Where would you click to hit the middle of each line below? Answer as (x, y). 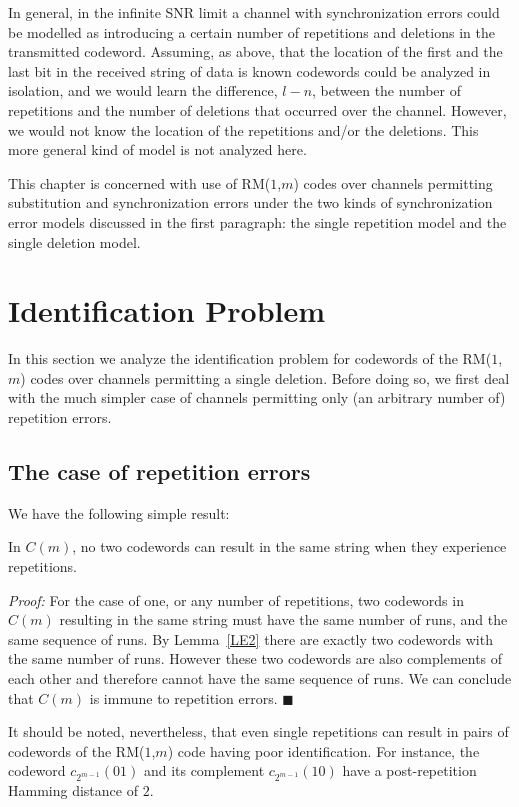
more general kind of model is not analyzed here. (157, 149)
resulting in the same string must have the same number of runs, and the (283, 619)
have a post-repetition (409, 770)
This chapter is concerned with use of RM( (139, 182)
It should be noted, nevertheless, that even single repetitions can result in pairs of (258, 731)
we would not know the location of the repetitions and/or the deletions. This (243, 129)
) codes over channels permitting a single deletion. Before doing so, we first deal (265, 377)
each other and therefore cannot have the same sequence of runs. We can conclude (260, 677)
